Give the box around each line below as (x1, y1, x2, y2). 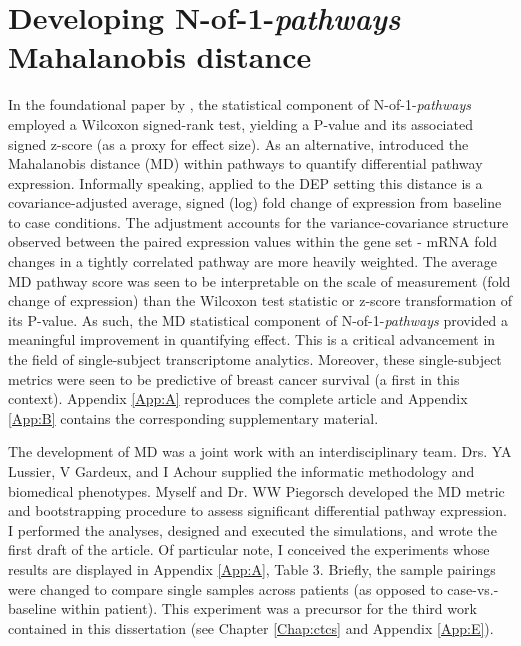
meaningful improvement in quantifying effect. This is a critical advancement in (8, 329, 496, 350)
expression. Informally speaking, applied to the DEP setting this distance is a (8, 172, 483, 193)
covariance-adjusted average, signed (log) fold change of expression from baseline (8, 192, 502, 213)
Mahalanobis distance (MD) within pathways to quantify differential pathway (8, 153, 483, 174)
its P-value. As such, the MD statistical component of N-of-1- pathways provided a (8, 309, 509, 330)
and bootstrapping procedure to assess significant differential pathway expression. (8, 500, 507, 521)
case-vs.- (447, 578, 499, 599)
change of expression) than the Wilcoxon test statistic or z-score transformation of (8, 290, 512, 311)
